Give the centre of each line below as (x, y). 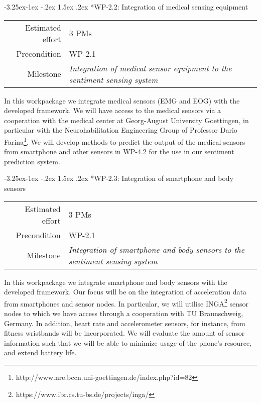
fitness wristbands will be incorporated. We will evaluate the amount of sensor (124, 333)
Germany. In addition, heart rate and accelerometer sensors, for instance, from (125, 323)
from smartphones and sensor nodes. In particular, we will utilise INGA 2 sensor (126, 303)
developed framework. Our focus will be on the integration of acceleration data (125, 292)
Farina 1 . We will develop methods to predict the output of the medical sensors (125, 141)
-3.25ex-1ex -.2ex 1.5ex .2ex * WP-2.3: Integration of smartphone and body (119, 178)
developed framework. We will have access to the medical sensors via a (113, 110)
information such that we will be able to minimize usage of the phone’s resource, (128, 342)
